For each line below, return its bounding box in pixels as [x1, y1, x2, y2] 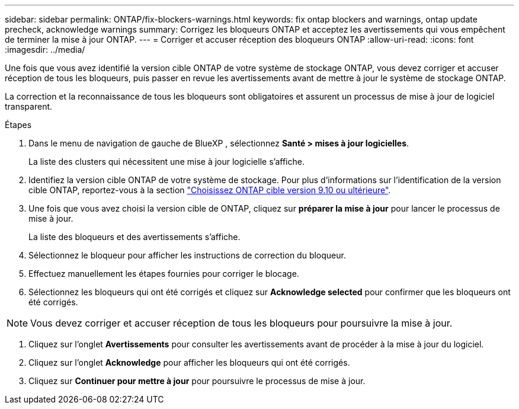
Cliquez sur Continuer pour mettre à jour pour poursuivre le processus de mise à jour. [28, 376, 366, 386]
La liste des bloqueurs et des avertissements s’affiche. [28, 232, 241, 242]
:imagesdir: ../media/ [5, 44, 85, 55]
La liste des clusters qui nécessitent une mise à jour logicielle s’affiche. [28, 156, 305, 167]
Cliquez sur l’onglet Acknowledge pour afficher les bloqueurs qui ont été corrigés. [28, 357, 350, 368]
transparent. [5, 101, 53, 111]
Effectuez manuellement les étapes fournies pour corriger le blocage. [28, 269, 299, 279]
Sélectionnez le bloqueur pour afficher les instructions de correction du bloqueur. [28, 250, 346, 260]
